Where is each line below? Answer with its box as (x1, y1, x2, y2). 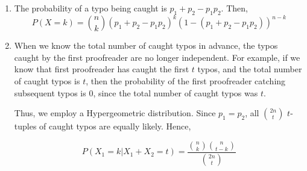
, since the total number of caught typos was (93, 86, 258, 99)
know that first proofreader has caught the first (14, 63, 189, 75)
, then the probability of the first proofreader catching (86, 75, 286, 87)
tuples (14, 120, 37, 132)
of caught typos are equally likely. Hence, (39, 120, 191, 132)
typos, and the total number (197, 63, 302, 75)
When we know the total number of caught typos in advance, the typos (14, 39, 278, 52)
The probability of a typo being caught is (14, 2, 167, 14)
